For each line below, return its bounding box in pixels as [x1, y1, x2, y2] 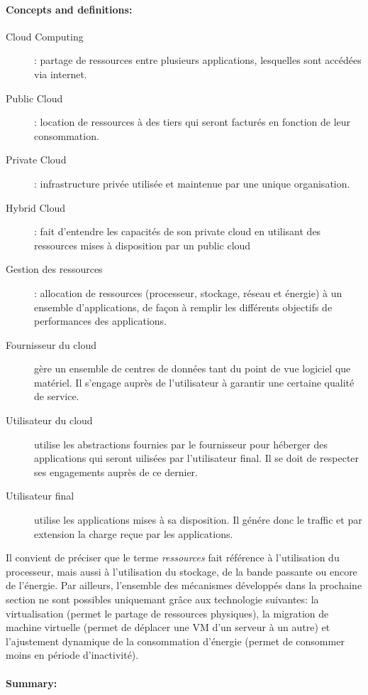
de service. [34, 389, 79, 404]
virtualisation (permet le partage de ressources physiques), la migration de [6, 605, 329, 620]
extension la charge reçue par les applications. [34, 526, 233, 541]
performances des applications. [34, 313, 167, 328]
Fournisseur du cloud [6, 337, 97, 352]
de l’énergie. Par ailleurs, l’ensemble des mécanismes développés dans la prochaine [6, 578, 362, 593]
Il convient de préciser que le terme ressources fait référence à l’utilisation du [6, 550, 340, 565]
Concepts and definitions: [6, 1, 133, 16]
